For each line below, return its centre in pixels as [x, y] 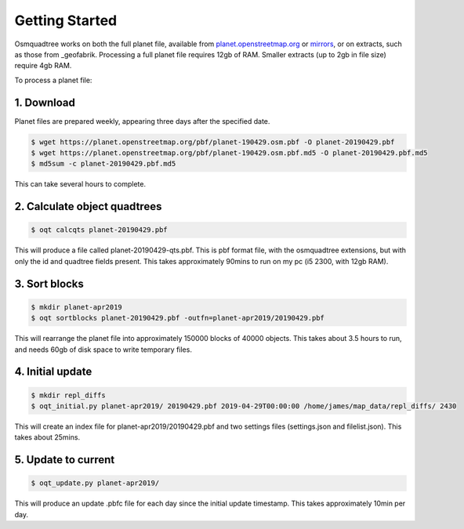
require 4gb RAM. [43, 66]
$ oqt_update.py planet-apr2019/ [95, 483]
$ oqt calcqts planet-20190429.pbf [99, 230]
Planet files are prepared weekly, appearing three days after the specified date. [142, 121]
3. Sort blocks [49, 283]
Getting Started [66, 20]
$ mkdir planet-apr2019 [77, 307]
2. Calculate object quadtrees [88, 207]
